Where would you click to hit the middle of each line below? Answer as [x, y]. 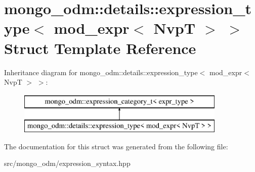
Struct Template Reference [100, 48]
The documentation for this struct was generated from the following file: [116, 146]
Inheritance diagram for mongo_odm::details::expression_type [101, 72]
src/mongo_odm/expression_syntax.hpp [67, 163]
